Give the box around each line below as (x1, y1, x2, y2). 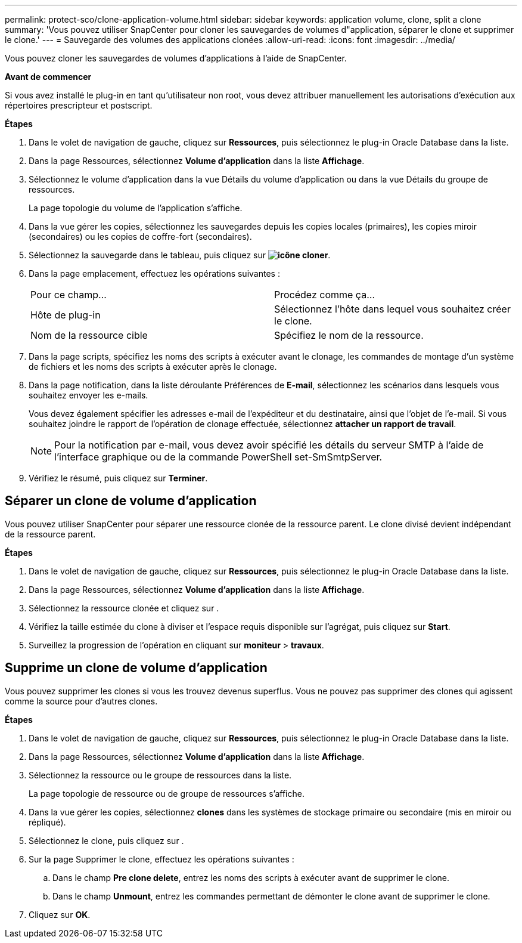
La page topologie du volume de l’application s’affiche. (29, 203, 243, 213)
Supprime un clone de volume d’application (5, 660, 268, 676)
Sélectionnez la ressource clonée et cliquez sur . (29, 602, 219, 613)
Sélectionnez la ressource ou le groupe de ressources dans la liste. (29, 769, 292, 780)
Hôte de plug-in (30, 309, 101, 321)
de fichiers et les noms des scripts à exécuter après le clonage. (29, 361, 277, 372)
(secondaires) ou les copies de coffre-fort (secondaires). (29, 231, 252, 242)
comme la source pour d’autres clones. (5, 695, 158, 706)
